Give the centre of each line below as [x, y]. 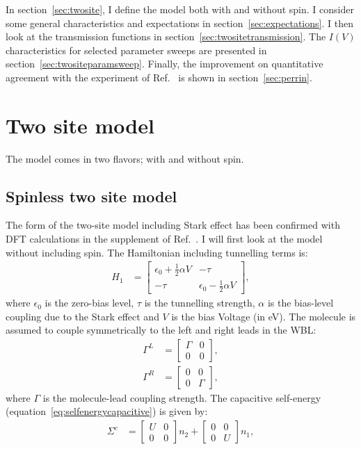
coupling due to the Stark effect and [82, 316]
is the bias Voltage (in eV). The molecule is [264, 316]
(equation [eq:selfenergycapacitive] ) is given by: [107, 411]
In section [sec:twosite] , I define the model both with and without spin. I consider [180, 9]
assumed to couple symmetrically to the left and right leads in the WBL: [161, 330]
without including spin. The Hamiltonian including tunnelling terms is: [157, 252]
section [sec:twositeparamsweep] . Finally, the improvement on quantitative [165, 64]
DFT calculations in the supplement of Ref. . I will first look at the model [164, 239]
